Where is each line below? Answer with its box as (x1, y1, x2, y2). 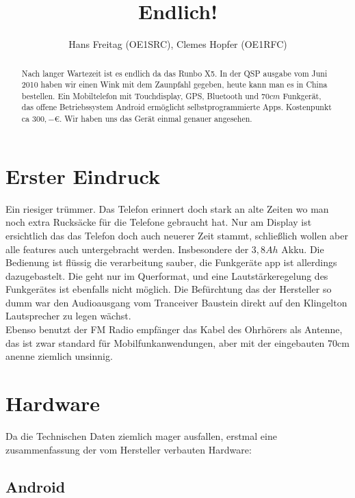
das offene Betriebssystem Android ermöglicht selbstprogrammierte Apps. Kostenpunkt (21, 101, 332, 113)
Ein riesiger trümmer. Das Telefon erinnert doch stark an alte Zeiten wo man (5, 201, 329, 215)
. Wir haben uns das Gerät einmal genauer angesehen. (59, 113, 252, 124)
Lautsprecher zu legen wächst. (5, 309, 131, 323)
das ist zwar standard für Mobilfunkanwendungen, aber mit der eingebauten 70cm (5, 335, 350, 350)
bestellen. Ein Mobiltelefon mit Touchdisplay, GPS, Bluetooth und (21, 90, 259, 101)
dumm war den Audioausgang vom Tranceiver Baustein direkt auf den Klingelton (5, 295, 347, 309)
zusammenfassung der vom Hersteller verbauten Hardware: (5, 442, 252, 456)
